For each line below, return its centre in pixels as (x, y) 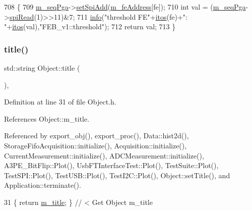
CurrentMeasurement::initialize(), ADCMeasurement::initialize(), (104, 155)
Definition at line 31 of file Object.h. (60, 102)
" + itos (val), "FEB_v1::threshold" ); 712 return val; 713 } (90, 27)
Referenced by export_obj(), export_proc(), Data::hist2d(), (97, 136)
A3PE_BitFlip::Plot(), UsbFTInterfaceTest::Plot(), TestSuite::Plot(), (111, 165)
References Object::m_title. (47, 118)
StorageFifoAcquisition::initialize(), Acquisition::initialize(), (96, 145)
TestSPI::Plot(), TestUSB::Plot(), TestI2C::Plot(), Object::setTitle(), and (117, 175)
